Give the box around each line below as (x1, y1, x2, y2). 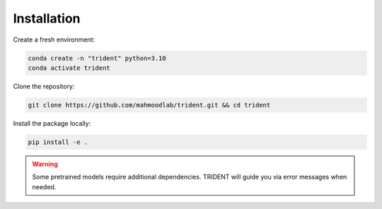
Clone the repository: (13, 82, 75, 90)
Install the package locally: (13, 119, 91, 127)
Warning (32, 160, 58, 168)
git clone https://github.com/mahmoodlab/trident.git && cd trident (28, 101, 271, 109)
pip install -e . (28, 138, 88, 146)
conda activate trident (28, 64, 111, 72)
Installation (13, 11, 81, 26)
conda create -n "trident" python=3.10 (28, 54, 166, 62)
